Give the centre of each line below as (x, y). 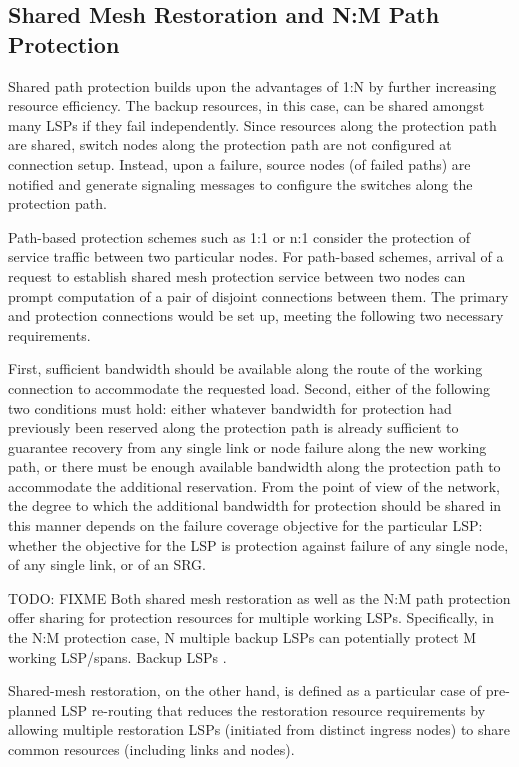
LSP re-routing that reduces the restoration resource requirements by (273, 709)
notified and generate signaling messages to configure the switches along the (240, 183)
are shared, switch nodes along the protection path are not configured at (230, 144)
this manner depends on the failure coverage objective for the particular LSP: (245, 525)
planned (32, 709)
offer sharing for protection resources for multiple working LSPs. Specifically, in (251, 617)
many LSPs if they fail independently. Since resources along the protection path (252, 124)
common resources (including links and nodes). (151, 749)
